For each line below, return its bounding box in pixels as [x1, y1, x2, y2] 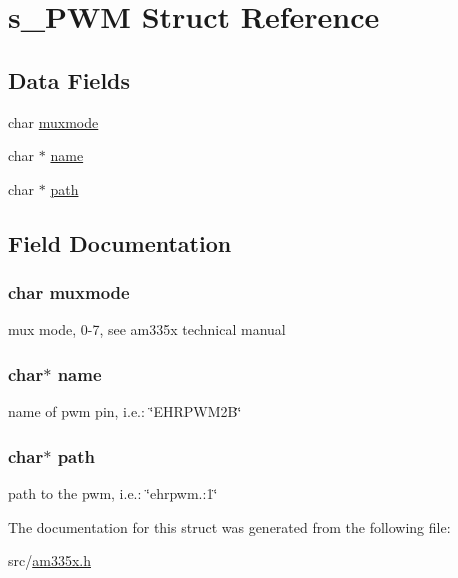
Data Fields [8, 64, 131, 95]
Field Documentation [8, 227, 232, 258]
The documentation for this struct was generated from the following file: [8, 516, 451, 537]
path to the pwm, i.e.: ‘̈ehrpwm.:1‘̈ [8, 482, 218, 503]
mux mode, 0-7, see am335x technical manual [8, 319, 286, 340]
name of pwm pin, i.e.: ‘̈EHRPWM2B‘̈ [8, 401, 242, 422]
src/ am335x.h [8, 550, 91, 571]
